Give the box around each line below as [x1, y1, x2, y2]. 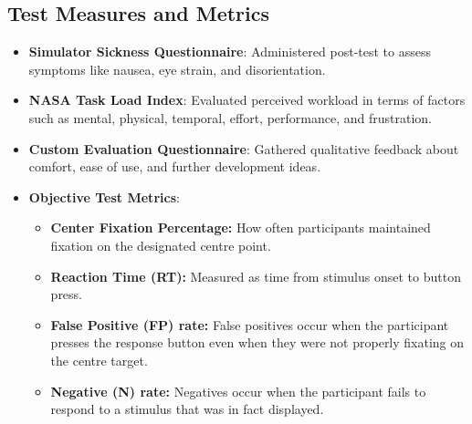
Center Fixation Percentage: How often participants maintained [50, 218, 431, 237]
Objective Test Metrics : [28, 187, 180, 206]
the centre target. [50, 350, 148, 369]
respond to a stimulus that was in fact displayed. [50, 399, 324, 419]
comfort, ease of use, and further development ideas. [28, 157, 321, 176]
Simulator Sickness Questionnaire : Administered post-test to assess [28, 42, 431, 61]
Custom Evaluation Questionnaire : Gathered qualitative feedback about [28, 139, 459, 158]
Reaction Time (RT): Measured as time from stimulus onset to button [50, 266, 461, 285]
